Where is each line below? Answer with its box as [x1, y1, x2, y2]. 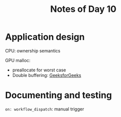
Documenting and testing [5, 90, 112, 101]
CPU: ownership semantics [5, 48, 60, 54]
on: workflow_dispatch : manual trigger [5, 106, 84, 112]
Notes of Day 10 [50, 3, 117, 15]
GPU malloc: [5, 57, 31, 63]
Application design [5, 31, 85, 43]
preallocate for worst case [12, 67, 66, 73]
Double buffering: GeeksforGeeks [12, 72, 81, 78]
